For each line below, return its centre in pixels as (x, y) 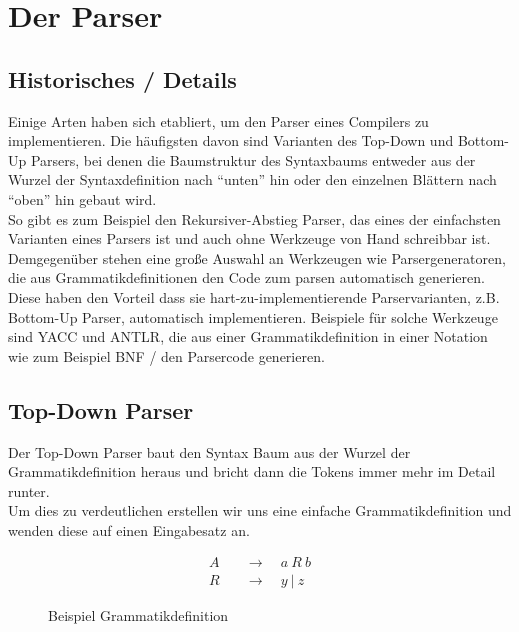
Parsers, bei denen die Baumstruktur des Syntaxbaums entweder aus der (253, 159)
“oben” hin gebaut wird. (82, 198)
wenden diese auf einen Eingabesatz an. (129, 529)
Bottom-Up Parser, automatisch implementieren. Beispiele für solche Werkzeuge (253, 316)
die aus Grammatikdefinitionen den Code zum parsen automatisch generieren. (246, 277)
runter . (29, 490)
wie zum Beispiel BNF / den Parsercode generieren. (166, 355)
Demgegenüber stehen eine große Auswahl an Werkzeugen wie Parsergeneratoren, (257, 257)
